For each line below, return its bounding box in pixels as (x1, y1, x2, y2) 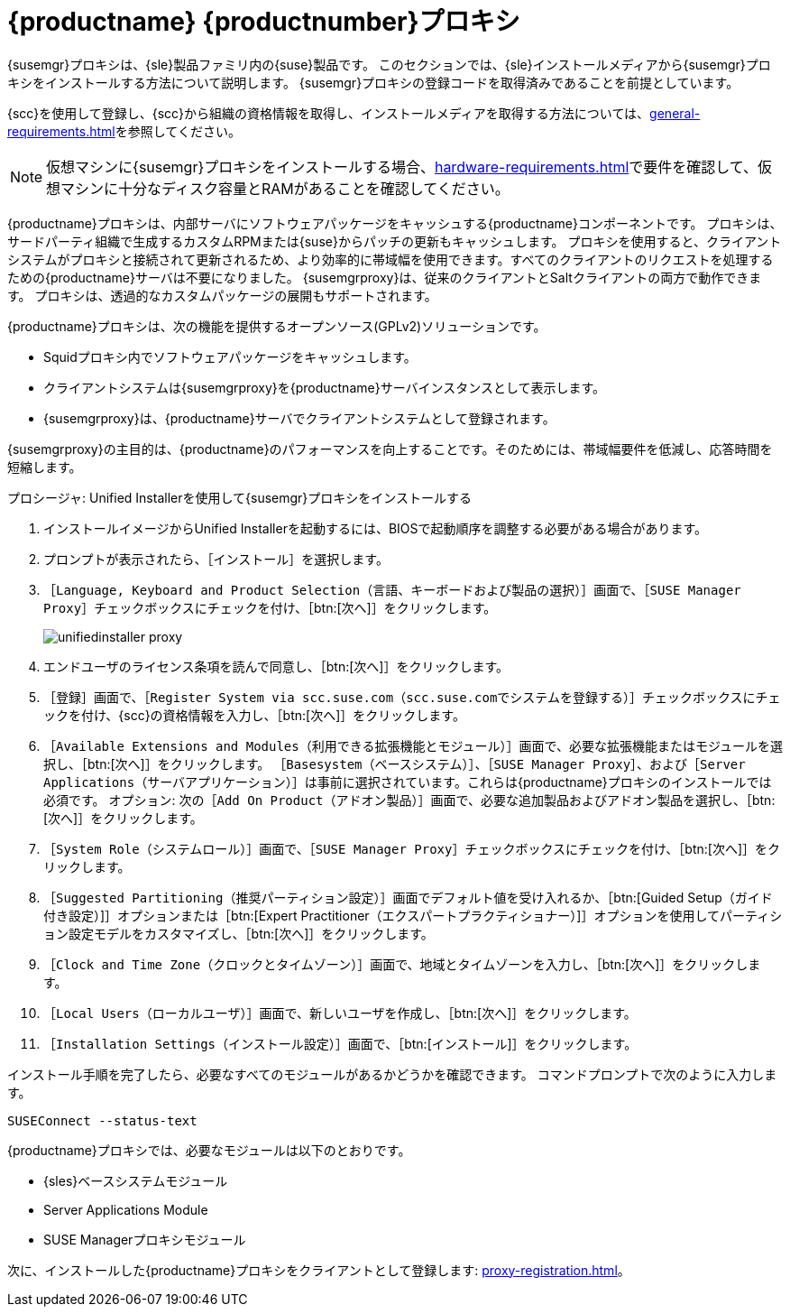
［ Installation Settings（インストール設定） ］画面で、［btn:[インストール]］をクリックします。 (43, 1035, 638, 1051)
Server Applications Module (43, 1201, 208, 1217)
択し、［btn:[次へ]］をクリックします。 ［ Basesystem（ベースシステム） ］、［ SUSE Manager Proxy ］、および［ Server (43, 755, 746, 772)
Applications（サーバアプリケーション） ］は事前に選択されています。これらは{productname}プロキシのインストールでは (43, 773, 772, 790)
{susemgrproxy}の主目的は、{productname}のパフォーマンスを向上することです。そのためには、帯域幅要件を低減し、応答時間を (7, 440, 773, 457)
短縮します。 (7, 458, 82, 475)
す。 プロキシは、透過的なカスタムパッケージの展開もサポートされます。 (7, 287, 437, 303)
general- (649, 105, 701, 121)
